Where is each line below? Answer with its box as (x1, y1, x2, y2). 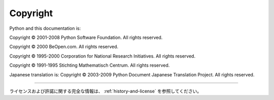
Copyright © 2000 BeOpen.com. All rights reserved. (9, 43, 119, 50)
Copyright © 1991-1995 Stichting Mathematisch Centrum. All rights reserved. (9, 62, 170, 68)
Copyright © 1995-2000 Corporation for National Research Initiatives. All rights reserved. (9, 53, 195, 59)
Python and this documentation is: (9, 25, 81, 31)
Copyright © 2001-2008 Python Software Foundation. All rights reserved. (9, 34, 163, 40)
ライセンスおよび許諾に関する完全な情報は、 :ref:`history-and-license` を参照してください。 (9, 88, 202, 94)
